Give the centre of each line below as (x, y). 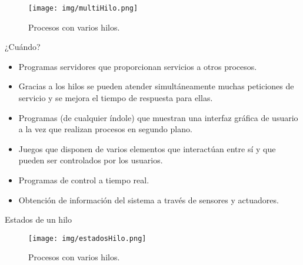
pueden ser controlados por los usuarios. (91, 160)
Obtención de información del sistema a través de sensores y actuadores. (149, 199)
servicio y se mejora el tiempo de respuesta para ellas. (116, 98)
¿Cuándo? (23, 47)
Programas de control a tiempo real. (84, 180)
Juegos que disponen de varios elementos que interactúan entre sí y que (147, 148)
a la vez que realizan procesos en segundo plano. (105, 129)
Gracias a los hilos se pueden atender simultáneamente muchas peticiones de (156, 86)
